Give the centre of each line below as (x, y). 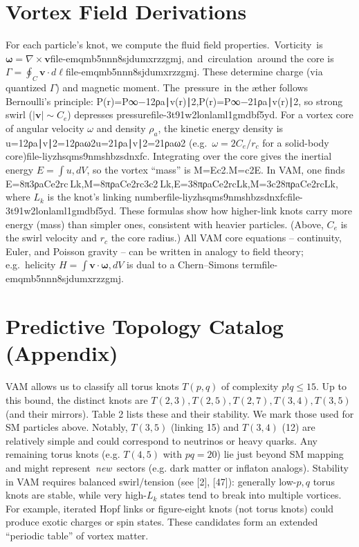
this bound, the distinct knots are (77, 399)
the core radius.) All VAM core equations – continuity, (226, 238)
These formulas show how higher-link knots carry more (236, 211)
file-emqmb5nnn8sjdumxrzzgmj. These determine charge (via (194, 72)
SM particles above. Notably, (67, 427)
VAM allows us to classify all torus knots (92, 386)
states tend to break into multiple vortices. (251, 495)
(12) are (298, 427)
